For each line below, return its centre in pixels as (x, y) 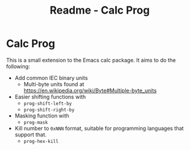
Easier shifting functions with (50, 97)
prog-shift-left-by (48, 103)
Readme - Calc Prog (100, 10)
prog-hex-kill (41, 141)
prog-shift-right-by (49, 110)
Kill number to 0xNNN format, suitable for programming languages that (99, 128)
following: (18, 66)
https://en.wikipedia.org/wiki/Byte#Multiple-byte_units (90, 90)
